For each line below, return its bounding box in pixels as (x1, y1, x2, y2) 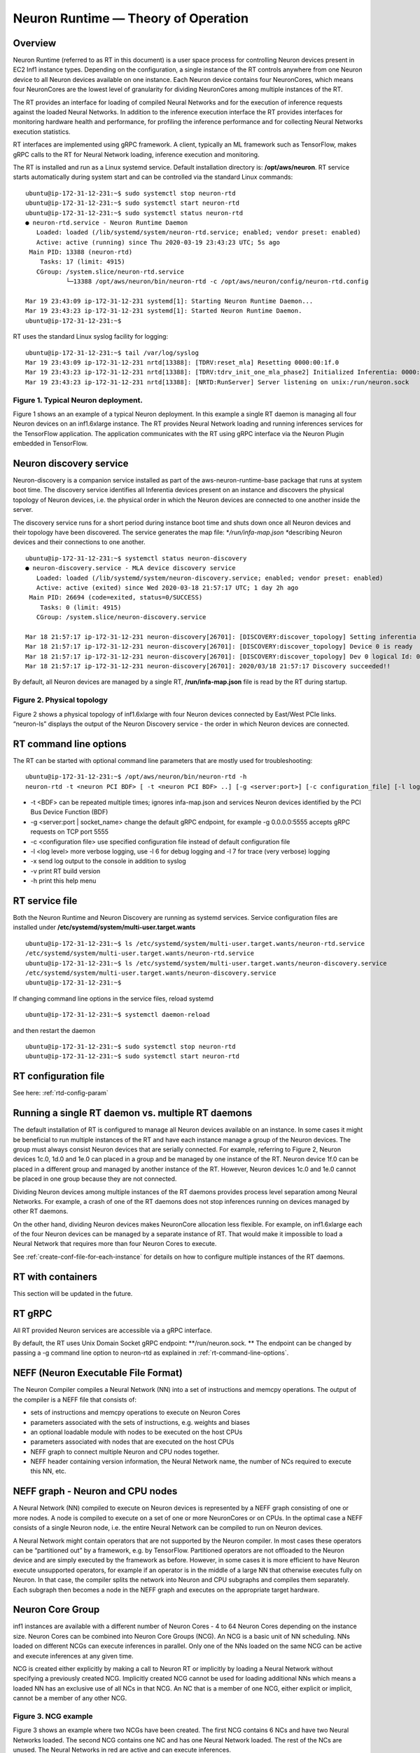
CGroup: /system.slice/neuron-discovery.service (36, 614, 206, 621)
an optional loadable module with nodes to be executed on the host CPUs (30, 1428, 243, 1436)
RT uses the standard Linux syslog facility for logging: (13, 332, 168, 341)
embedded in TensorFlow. (13, 439, 88, 448)
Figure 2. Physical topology (13, 695, 108, 705)
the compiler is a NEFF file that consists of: (13, 1395, 136, 1404)
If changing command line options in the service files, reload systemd (13, 994, 213, 1003)
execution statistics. (13, 127, 71, 136)
